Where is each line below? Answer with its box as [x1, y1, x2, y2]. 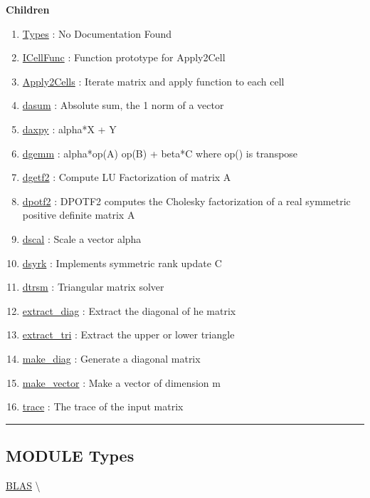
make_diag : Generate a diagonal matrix [22, 351, 201, 365]
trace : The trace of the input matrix [22, 399, 184, 414]
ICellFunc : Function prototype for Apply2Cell [22, 50, 226, 65]
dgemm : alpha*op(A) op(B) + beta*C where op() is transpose [22, 145, 298, 160]
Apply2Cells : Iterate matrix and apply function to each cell [22, 73, 285, 88]
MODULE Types [6, 445, 134, 467]
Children [6, 2, 50, 16]
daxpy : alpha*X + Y [22, 121, 117, 136]
